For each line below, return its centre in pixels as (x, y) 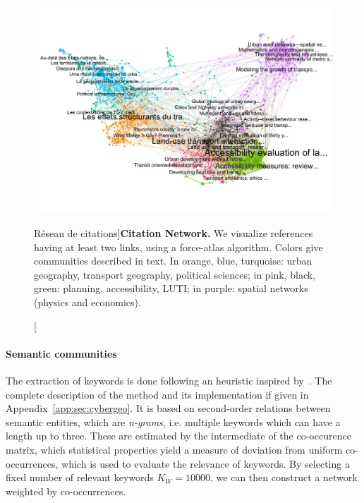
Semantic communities (61, 353)
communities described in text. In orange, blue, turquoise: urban (173, 261)
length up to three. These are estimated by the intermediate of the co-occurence (178, 436)
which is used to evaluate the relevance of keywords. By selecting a (206, 463)
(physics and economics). (87, 302)
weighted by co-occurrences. (66, 491)
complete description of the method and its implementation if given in (157, 394)
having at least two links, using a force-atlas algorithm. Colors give (178, 247)
